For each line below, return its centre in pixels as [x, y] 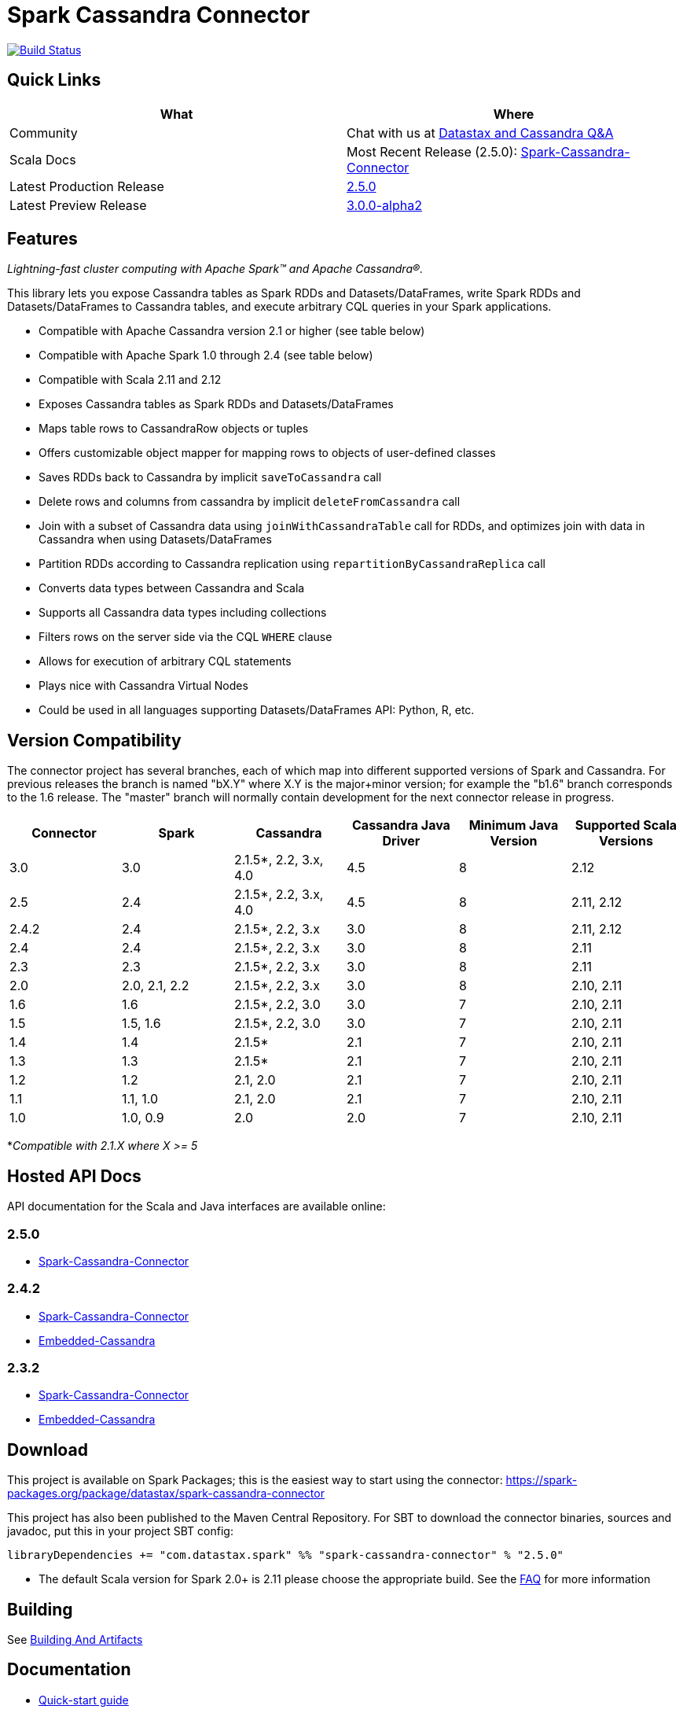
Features [42, 239]
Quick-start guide [84, 1700]
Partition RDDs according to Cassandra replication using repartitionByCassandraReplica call [292, 564]
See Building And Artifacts [75, 1640]
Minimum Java [514, 825]
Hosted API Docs [74, 1176]
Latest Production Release [87, 186]
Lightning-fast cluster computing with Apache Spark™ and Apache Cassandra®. [215, 269]
